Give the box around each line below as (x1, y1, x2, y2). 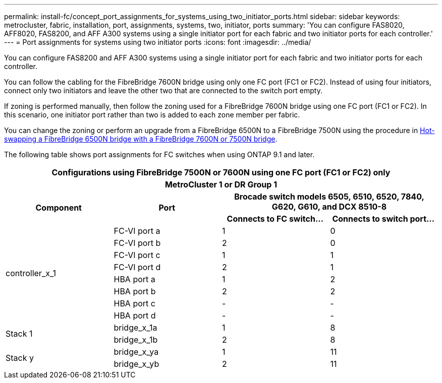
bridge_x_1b (114, 335, 158, 345)
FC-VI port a (114, 226, 160, 236)
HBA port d (114, 310, 156, 321)
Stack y (6, 353, 34, 363)
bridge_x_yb (114, 359, 159, 369)
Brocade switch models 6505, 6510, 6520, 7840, (234, 191, 424, 202)
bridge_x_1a (114, 323, 157, 333)
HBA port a (114, 274, 155, 284)
